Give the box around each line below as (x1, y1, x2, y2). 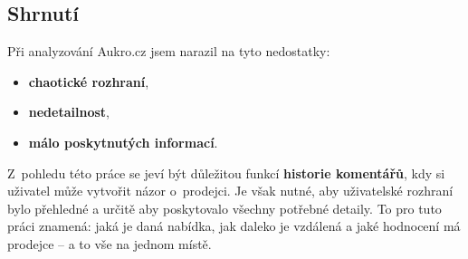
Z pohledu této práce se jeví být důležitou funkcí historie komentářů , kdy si (7, 163, 445, 182)
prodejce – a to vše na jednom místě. (7, 234, 212, 253)
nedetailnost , (28, 102, 110, 121)
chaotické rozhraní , (28, 72, 149, 91)
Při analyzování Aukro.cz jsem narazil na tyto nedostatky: (7, 42, 330, 61)
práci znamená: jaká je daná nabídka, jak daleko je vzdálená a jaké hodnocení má (7, 216, 461, 235)
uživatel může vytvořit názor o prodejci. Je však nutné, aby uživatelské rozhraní (7, 181, 454, 200)
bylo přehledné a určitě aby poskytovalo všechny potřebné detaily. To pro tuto (7, 198, 442, 217)
